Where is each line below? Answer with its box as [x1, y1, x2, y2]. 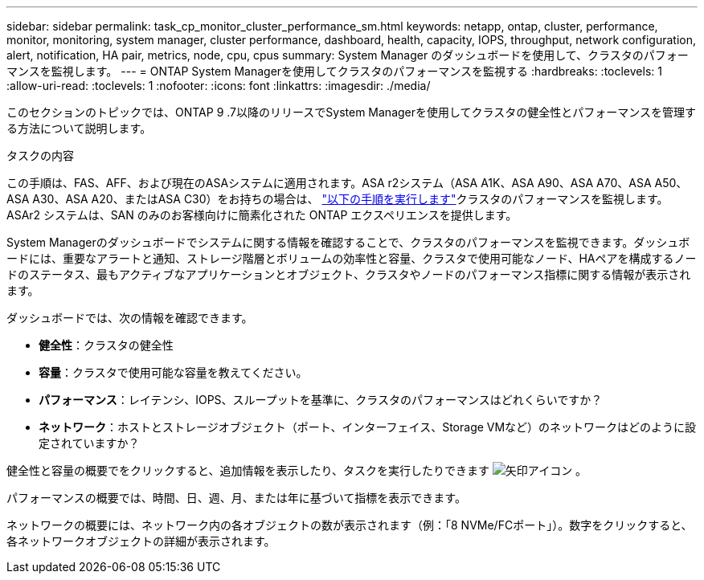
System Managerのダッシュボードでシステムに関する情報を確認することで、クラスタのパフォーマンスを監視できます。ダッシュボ [6, 235, 690, 249]
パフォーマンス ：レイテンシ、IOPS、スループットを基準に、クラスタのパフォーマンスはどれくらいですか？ [39, 393, 603, 406]
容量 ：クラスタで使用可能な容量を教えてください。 [39, 366, 308, 379]
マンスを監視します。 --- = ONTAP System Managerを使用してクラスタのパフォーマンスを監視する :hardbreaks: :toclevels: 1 [6, 64, 662, 78]
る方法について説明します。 [6, 121, 152, 135]
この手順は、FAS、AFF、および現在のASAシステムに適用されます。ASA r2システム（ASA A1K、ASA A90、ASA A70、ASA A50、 [6, 176, 688, 190]
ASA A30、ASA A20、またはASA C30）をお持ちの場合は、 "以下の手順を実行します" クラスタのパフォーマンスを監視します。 [6, 192, 669, 206]
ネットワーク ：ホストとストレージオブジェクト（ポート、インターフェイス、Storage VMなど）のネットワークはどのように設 [39, 420, 697, 434]
